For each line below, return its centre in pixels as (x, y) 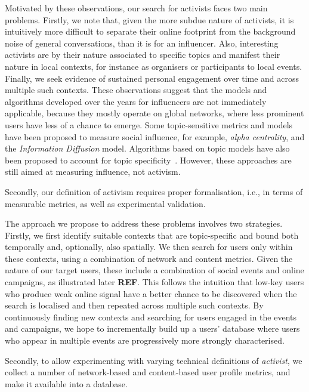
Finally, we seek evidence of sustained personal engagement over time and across (152, 78)
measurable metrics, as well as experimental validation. (105, 203)
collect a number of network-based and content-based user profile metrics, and (148, 372)
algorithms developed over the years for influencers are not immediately (136, 101)
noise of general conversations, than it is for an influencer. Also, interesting (142, 43)
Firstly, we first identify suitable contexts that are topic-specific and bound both (152, 235)
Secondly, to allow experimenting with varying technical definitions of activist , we (154, 360)
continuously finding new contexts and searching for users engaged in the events (151, 317)
